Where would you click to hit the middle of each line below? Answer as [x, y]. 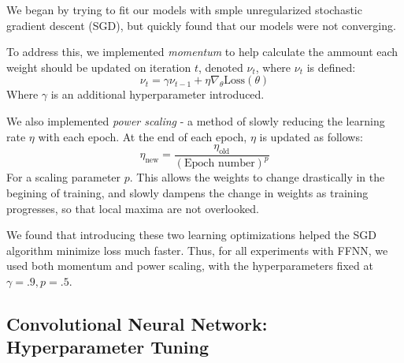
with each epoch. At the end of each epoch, [143, 136]
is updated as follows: [311, 136]
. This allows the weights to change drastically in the [257, 177]
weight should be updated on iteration [99, 67]
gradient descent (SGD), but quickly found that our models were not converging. [201, 25]
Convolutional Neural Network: [137, 323]
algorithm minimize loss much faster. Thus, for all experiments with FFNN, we [197, 250]
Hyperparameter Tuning [108, 347]
